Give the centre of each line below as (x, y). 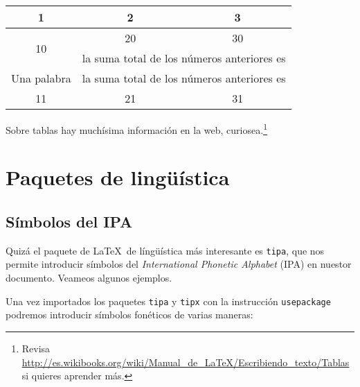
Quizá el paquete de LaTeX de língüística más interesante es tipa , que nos (165, 250)
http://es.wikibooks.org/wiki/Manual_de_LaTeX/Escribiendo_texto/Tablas (186, 362)
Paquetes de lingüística (118, 177)
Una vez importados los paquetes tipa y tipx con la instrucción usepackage (168, 301)
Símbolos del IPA (69, 222)
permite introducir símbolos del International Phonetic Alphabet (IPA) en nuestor (179, 264)
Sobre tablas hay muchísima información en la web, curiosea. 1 (136, 129)
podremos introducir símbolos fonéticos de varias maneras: (129, 315)
